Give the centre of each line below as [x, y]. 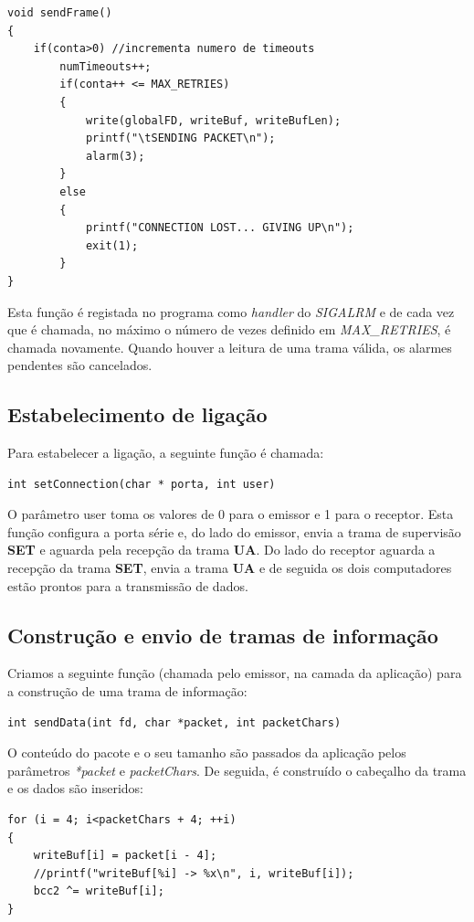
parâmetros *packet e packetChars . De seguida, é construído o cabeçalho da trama [237, 770]
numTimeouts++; [105, 66]
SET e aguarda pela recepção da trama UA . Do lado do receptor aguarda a [221, 550]
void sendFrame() [60, 13]
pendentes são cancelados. [80, 365]
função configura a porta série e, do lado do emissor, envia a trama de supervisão [234, 531]
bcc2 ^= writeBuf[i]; [99, 891]
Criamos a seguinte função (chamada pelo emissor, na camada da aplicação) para [235, 673]
